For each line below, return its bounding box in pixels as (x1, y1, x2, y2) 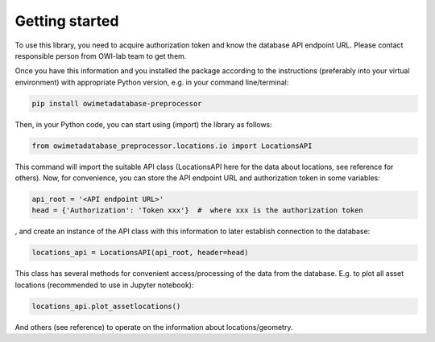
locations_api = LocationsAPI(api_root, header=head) (31, 248, 249, 258)
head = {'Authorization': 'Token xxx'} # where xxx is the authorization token (31, 206, 364, 215)
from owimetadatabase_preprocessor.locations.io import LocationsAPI (31, 141, 313, 150)
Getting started (14, 12, 119, 30)
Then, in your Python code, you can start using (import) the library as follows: (14, 119, 273, 129)
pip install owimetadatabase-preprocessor (31, 99, 202, 108)
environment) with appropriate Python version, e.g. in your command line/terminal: (14, 77, 289, 87)
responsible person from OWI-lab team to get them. (14, 51, 187, 60)
